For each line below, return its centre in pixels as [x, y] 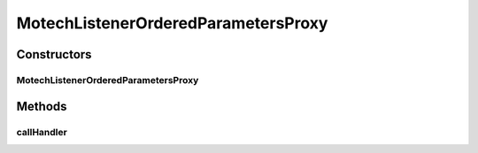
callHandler [42, 132]
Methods [42, 106]
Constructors [54, 54]
